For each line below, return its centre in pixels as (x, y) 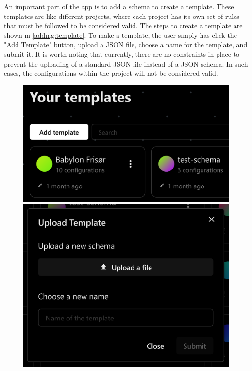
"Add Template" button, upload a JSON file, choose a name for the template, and (126, 44)
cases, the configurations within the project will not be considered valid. (111, 73)
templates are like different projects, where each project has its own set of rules (122, 16)
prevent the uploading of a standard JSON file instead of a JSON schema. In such (126, 63)
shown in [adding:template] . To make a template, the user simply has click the (120, 35)
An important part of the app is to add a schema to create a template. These (119, 6)
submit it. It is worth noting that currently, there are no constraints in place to (122, 54)
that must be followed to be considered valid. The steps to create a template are (123, 25)
